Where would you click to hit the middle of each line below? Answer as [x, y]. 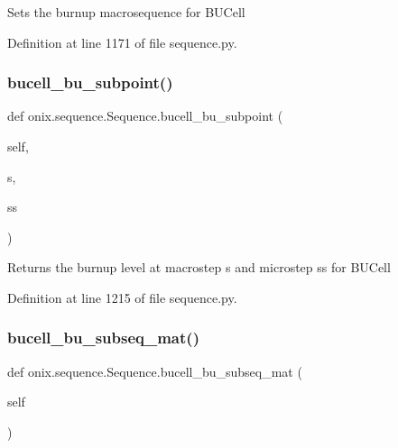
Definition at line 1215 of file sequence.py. [122, 297]
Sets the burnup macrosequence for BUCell [126, 12]
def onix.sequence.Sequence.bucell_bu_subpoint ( [145, 116]
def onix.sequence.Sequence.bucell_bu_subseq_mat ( [155, 371]
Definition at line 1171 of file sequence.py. [122, 42]
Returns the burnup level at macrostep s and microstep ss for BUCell [199, 267]
